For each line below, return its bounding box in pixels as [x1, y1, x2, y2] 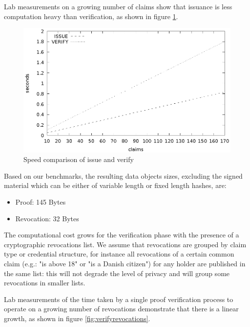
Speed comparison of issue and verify [23, 154, 134, 164]
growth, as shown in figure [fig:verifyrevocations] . [4, 313, 150, 323]
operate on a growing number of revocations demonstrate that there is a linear [4, 304, 239, 314]
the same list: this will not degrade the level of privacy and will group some [4, 268, 230, 278]
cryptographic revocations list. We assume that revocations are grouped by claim [4, 239, 247, 249]
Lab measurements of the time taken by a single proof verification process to [4, 294, 233, 304]
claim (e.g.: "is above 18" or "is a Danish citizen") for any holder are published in [4, 258, 246, 268]
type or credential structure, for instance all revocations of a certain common [4, 249, 234, 259]
